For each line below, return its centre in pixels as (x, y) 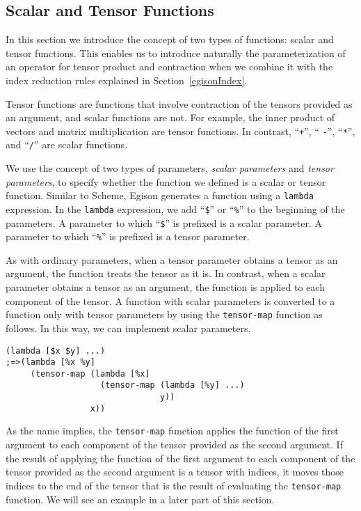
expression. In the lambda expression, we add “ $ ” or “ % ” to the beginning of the (175, 209)
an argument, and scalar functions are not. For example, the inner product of (170, 117)
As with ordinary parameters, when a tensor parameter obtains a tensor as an (172, 259)
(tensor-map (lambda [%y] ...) (173, 385)
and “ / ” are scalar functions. (67, 144)
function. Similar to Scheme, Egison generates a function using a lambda (160, 195)
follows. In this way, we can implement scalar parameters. (128, 328)
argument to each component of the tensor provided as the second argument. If (174, 445)
